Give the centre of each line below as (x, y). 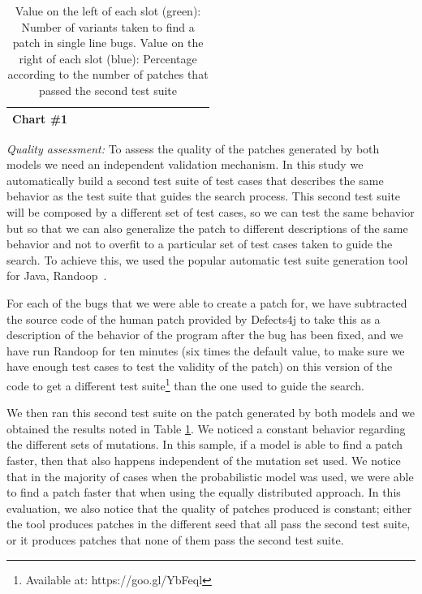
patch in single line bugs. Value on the (108, 43)
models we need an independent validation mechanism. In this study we (185, 164)
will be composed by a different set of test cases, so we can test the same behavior (211, 212)
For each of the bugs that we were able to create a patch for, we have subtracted (207, 303)
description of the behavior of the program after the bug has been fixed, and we (205, 335)
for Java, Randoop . (57, 275)
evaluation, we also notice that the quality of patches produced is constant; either (209, 508)
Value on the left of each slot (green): (108, 11)
